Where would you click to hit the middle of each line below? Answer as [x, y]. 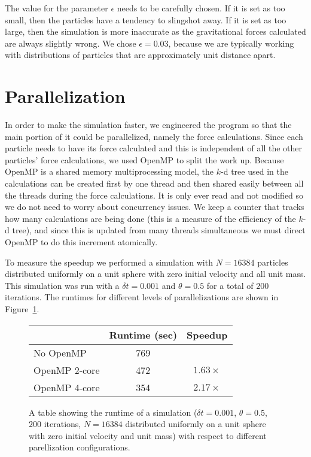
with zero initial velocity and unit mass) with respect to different [148, 435]
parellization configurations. [80, 447]
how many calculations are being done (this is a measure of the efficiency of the [150, 218]
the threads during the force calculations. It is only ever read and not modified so [154, 195]
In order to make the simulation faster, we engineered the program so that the [148, 125]
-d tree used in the [254, 171]
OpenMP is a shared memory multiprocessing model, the [109, 171]
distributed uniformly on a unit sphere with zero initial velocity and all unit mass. [155, 274]
